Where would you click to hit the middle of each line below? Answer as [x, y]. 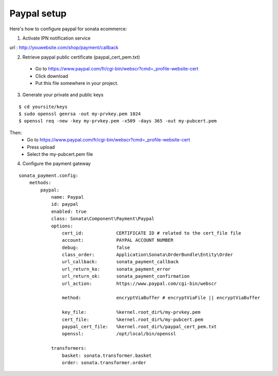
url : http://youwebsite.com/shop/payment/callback [64, 48]
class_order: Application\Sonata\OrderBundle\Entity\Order [147, 255]
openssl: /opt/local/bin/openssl [119, 334]
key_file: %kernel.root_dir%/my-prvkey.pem [131, 312]
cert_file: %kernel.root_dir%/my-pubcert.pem [133, 319]
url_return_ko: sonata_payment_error [116, 269]
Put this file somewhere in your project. [77, 83]
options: [62, 226]
